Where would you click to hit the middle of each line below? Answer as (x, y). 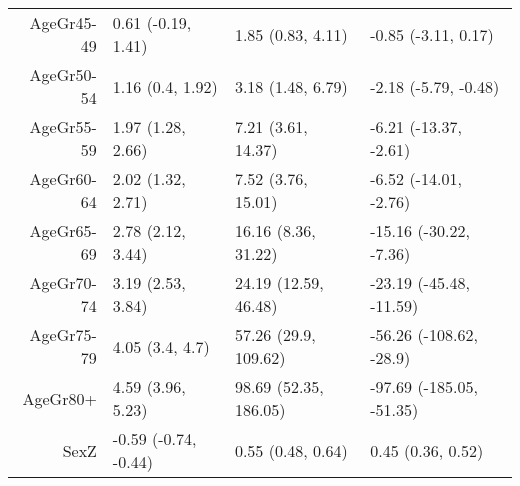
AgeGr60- (63, 178)
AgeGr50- (63, 74)
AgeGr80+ (59, 398)
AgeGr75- (63, 334)
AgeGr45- (63, 22)
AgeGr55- (63, 126)
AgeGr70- (63, 282)
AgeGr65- (63, 230)
